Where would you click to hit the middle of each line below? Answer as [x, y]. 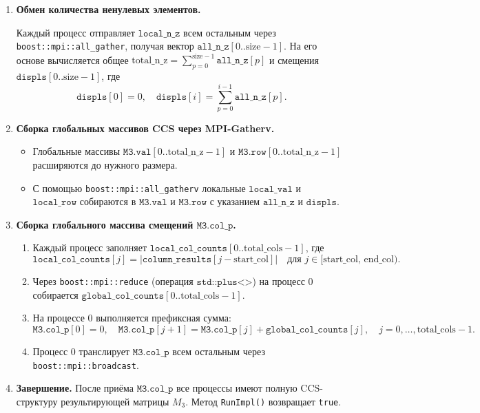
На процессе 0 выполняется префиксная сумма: [132, 318]
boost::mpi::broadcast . [86, 364]
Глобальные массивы [76, 151]
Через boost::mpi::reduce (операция [113, 281]
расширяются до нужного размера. [105, 165]
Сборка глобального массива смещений [105, 224]
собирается [55, 294]
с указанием [235, 201]
